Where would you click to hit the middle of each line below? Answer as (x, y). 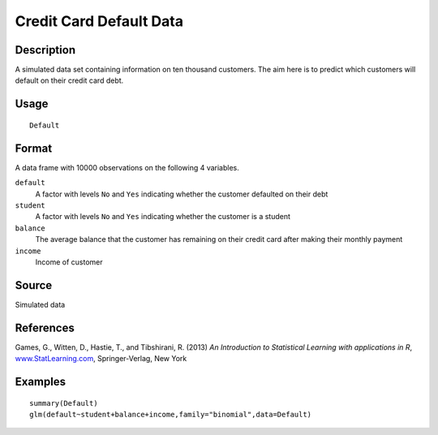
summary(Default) (64, 403)
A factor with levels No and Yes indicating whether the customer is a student (163, 217)
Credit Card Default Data (99, 21)
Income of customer (69, 262)
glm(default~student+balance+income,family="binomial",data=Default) (171, 414)
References (45, 327)
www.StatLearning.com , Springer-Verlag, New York (101, 359)
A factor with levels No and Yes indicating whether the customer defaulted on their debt (182, 194)
